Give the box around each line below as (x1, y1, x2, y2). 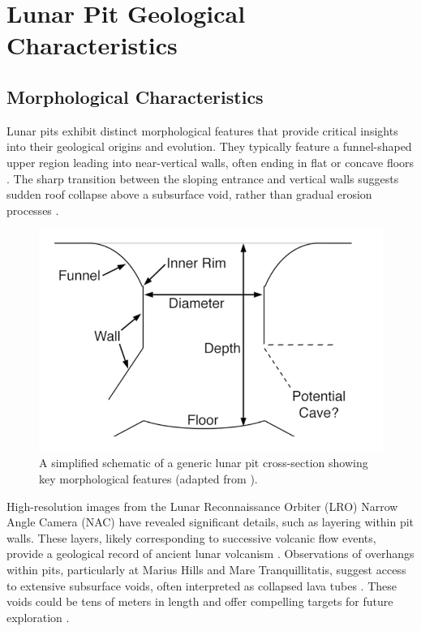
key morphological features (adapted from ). (39, 470, 258, 487)
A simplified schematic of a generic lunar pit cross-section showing (39, 454, 368, 471)
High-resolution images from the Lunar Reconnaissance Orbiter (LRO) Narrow (6, 497, 398, 514)
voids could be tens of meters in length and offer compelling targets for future (6, 593, 393, 610)
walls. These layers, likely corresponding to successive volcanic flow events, (6, 529, 376, 546)
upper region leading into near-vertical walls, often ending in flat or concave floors (6, 153, 415, 170)
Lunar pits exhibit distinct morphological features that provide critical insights (6, 122, 398, 139)
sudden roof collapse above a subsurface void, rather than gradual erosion (6, 186, 372, 203)
